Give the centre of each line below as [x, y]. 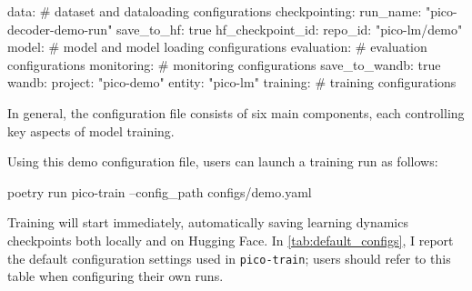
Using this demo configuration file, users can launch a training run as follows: [223, 161]
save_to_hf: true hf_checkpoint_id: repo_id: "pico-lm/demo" [290, 29]
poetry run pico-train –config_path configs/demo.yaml [160, 191]
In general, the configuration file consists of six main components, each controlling [236, 112]
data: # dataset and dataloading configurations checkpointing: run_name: [215, 11]
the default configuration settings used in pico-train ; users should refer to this [229, 258]
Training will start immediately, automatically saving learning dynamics [208, 222]
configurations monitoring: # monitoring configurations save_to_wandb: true [224, 64]
